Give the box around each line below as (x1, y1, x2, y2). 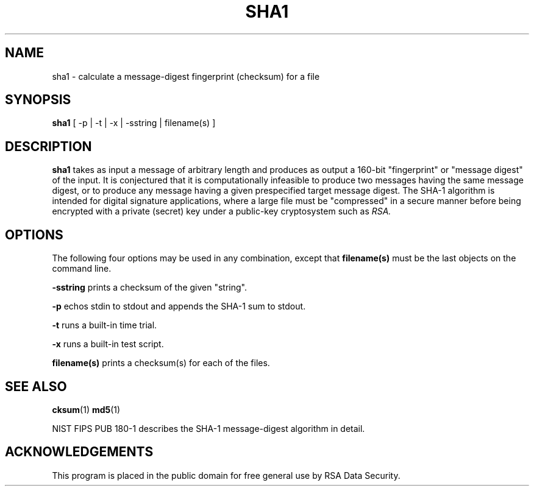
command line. (52, 263, 112, 274)
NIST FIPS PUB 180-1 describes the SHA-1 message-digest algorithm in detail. (52, 423, 365, 434)
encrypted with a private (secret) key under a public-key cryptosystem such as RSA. (52, 206, 391, 217)
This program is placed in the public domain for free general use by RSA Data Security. (52, 470, 400, 481)
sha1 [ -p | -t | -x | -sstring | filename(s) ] (52, 118, 216, 129)
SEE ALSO (5, 378, 67, 394)
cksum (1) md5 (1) (52, 404, 121, 415)
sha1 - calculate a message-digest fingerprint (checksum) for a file (52, 71, 320, 82)
